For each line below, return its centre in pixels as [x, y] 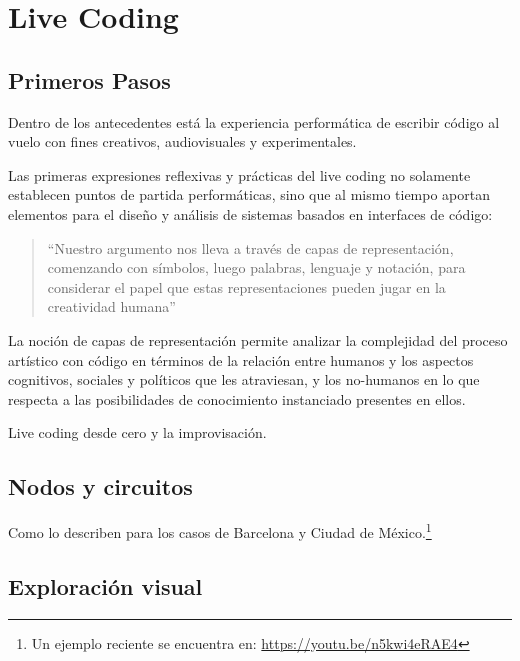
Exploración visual [105, 585]
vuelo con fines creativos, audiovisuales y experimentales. [182, 141]
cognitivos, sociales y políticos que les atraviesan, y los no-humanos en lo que [244, 379]
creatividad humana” [111, 306]
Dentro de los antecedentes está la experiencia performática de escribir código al [254, 121]
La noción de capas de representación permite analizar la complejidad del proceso [258, 339]
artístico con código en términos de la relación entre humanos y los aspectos [241, 359]
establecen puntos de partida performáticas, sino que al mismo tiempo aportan [249, 194]
